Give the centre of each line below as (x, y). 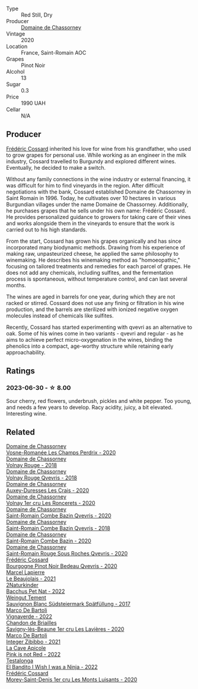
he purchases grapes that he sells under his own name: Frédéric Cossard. (96, 211)
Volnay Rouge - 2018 (32, 465)
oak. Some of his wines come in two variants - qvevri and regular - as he (95, 333)
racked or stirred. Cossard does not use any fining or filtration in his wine (95, 303)
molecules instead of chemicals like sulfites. (60, 315)
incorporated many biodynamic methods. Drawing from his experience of (96, 247)
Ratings (21, 371)
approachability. (26, 352)
